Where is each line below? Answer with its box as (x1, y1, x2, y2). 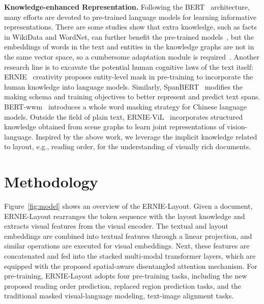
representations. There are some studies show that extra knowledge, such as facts (4, 21, 257, 32)
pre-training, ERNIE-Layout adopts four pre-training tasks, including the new (4, 270, 247, 281)
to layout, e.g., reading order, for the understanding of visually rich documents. (4, 141, 251, 152)
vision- (227, 121, 248, 132)
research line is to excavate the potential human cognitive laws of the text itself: (4, 61, 253, 72)
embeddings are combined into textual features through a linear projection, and (4, 230, 252, 241)
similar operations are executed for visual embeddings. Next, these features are (4, 240, 250, 251)
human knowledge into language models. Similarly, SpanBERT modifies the (4, 81, 243, 92)
